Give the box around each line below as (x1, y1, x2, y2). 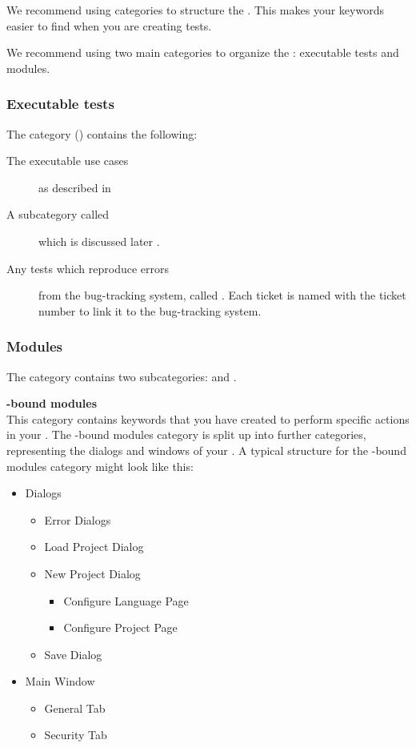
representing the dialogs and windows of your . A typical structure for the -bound (6, 441, 406, 458)
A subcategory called (6, 206, 110, 223)
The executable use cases (6, 152, 129, 169)
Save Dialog (44, 645, 102, 662)
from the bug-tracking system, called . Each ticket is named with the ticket (38, 287, 406, 304)
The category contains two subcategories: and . (6, 368, 237, 384)
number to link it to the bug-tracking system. (38, 302, 262, 319)
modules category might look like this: (6, 457, 194, 474)
